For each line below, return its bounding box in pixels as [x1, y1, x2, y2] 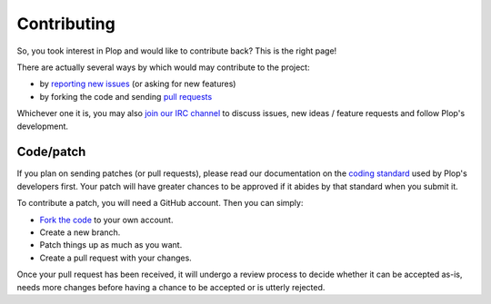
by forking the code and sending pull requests [39, 91, 213, 102]
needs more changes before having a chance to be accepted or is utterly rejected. [16, 281, 326, 292]
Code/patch [16, 144, 86, 160]
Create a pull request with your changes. [39, 252, 193, 263]
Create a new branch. [39, 227, 121, 238]
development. [16, 121, 68, 132]
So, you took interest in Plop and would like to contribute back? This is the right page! [16, 45, 337, 56]
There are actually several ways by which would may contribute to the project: [16, 62, 310, 73]
